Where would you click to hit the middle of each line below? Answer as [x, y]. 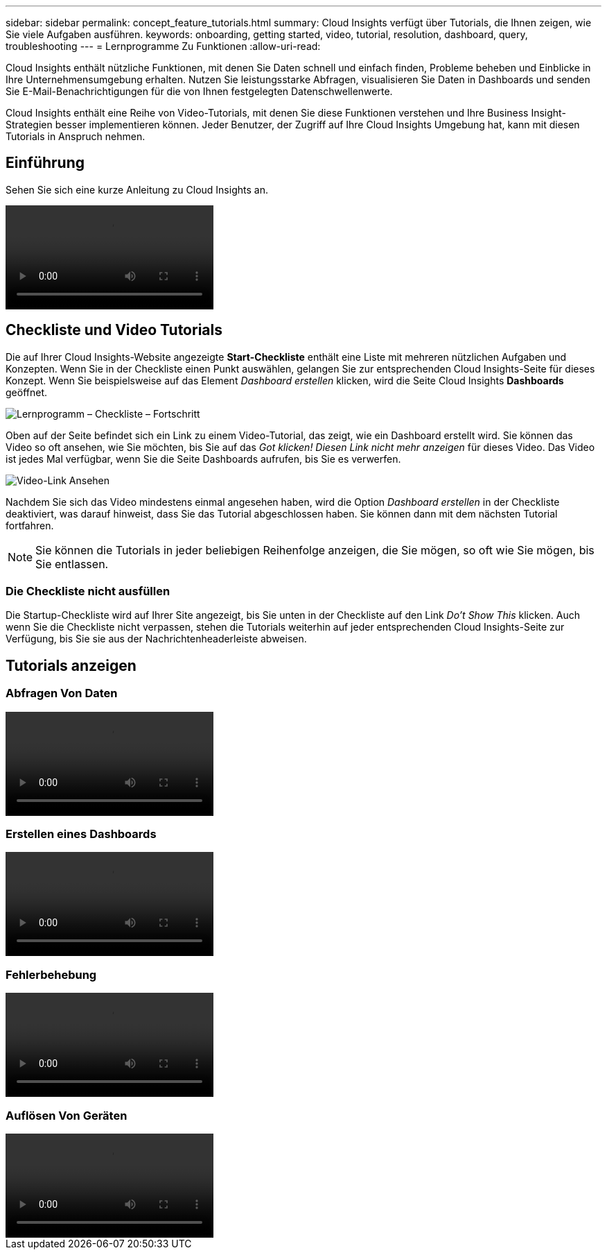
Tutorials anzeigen [71, 665]
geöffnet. [27, 392]
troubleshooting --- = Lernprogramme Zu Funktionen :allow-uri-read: [163, 46]
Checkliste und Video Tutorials [114, 330]
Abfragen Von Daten [62, 693]
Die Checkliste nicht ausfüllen [88, 591]
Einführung [45, 163]
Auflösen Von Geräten [67, 1115]
